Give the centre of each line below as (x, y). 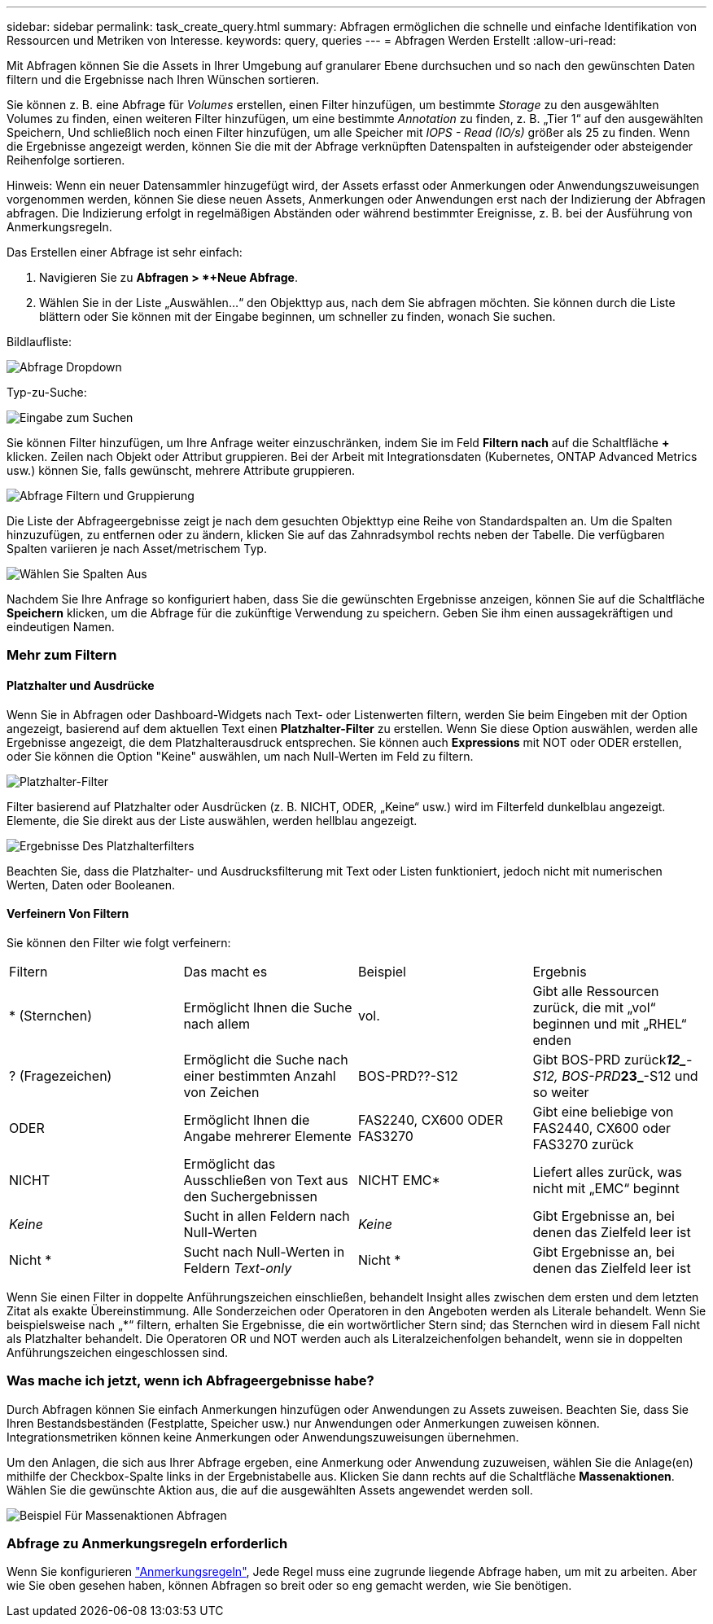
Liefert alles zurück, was (607, 1172)
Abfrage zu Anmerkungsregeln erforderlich (147, 1543)
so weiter (561, 1092)
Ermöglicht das (230, 1163)
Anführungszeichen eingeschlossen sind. (118, 1352)
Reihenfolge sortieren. (66, 160)
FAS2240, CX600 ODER (431, 1119)
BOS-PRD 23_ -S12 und (630, 1075)
